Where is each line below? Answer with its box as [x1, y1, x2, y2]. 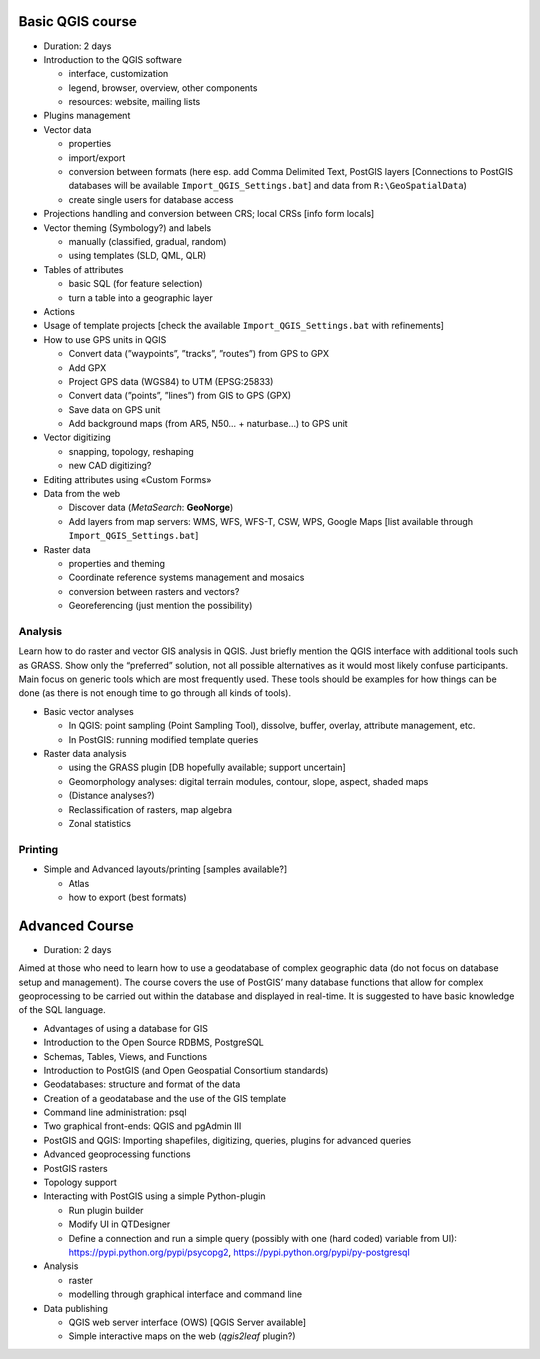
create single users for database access [68, 193, 234, 205]
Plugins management [43, 110, 131, 122]
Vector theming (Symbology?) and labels [43, 221, 212, 234]
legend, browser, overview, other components [68, 81, 258, 94]
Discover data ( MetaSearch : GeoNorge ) [68, 501, 234, 514]
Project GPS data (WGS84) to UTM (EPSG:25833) [68, 375, 274, 387]
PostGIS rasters [43, 1162, 109, 1174]
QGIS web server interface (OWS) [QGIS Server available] [68, 1316, 307, 1328]
